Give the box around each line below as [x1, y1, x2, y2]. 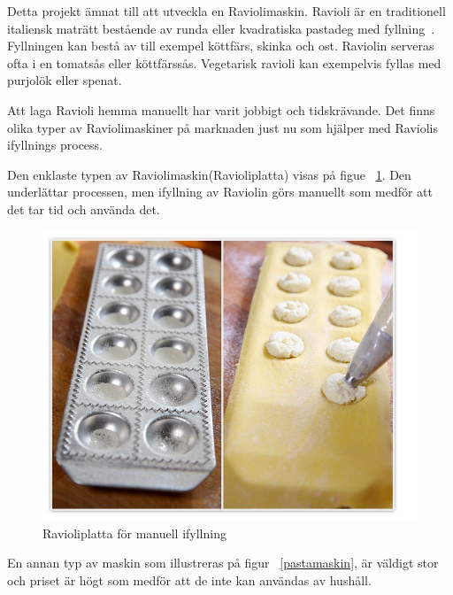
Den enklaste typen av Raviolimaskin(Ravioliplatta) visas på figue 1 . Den [7, 165, 411, 183]
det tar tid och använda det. [7, 199, 160, 218]
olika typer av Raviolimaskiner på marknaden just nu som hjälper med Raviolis [7, 118, 438, 136]
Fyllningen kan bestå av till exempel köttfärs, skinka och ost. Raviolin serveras [7, 36, 434, 55]
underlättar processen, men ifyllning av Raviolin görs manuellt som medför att [7, 182, 433, 201]
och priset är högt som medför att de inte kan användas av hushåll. [7, 570, 372, 589]
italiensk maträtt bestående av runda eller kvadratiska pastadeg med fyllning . [7, 19, 435, 37]
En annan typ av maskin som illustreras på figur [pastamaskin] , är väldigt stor [7, 553, 439, 572]
